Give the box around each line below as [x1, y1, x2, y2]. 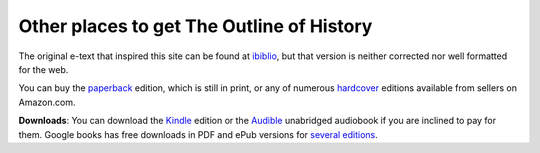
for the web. [18, 63, 69, 75]
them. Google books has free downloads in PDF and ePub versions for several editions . [18, 128, 379, 140]
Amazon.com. [18, 96, 76, 108]
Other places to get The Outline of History [18, 15, 373, 37]
